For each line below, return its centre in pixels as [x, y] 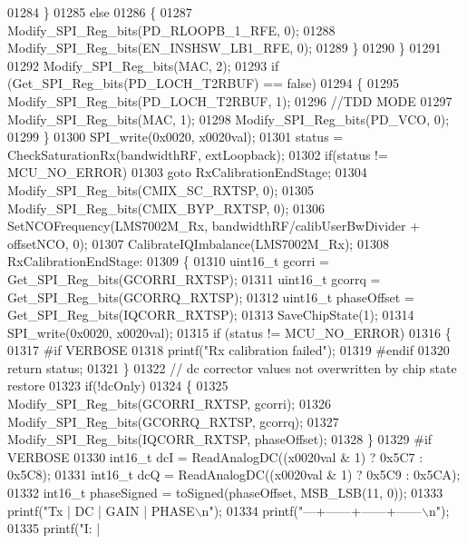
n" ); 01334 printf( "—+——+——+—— [311, 510]
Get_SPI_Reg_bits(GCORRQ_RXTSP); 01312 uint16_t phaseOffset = [211, 297]
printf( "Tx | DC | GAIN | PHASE [101, 510]
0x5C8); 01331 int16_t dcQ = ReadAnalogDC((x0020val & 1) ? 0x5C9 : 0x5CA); [234, 475]
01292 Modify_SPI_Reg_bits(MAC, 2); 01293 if [143, 65]
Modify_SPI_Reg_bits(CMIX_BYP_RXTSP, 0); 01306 [166, 208]
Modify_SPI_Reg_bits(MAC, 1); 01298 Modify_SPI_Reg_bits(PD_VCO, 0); [229, 119]
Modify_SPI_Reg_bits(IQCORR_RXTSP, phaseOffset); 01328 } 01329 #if [220, 439]
